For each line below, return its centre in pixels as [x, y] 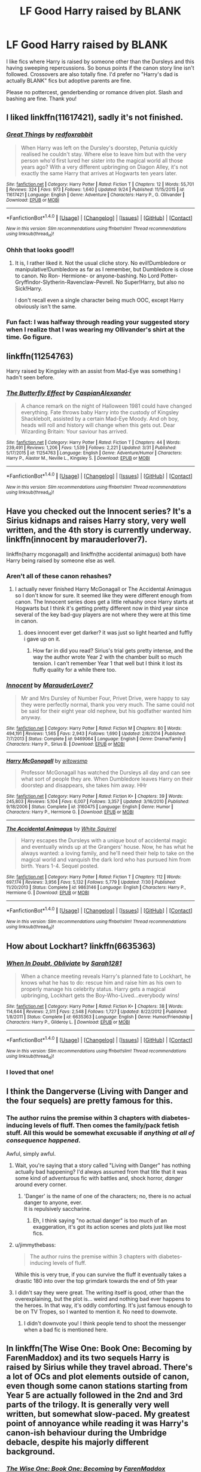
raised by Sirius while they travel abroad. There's [99, 1367]
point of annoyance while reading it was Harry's [98, 1423]
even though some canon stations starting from [97, 1386]
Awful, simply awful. [31, 1153]
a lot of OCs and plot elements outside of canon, [98, 1376]
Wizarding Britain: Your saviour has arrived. [74, 431]
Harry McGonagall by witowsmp [47, 761]
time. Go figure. [29, 337]
